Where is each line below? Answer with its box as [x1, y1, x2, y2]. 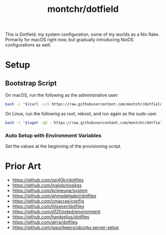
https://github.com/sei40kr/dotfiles [12, 177, 84, 183]
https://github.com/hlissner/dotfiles [12, 203, 84, 209]
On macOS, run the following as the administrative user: [5, 92, 119, 98]
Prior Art [5, 161, 41, 172]
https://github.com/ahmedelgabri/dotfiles [12, 193, 97, 199]
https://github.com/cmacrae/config [12, 198, 84, 204]
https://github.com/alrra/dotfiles [12, 219, 78, 225]
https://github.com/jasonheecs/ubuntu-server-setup [12, 225, 120, 231]
